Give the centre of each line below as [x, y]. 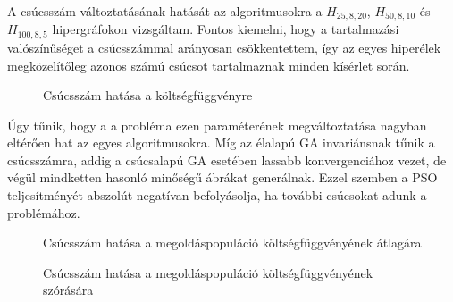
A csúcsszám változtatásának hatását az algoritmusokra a [165, 11]
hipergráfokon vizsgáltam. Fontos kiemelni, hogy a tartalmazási [226, 29]
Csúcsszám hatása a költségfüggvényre [148, 95]
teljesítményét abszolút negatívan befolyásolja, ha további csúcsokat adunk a [217, 195]
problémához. [44, 212]
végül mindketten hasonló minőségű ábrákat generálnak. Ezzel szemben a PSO [222, 177]
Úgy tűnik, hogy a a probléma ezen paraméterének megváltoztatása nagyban [217, 125]
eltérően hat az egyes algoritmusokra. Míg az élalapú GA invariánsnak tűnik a [221, 143]
